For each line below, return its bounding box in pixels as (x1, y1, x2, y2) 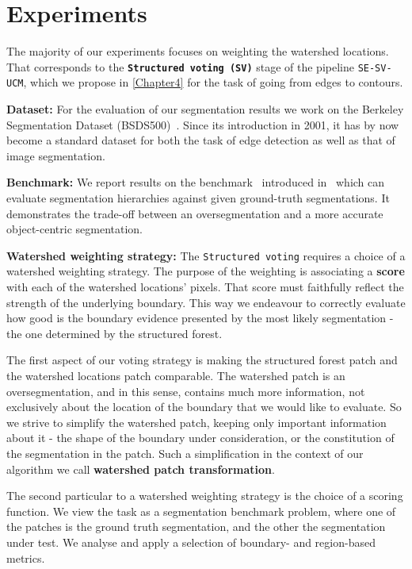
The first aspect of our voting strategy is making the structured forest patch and (6, 352, 398, 368)
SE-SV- (357, 62, 392, 74)
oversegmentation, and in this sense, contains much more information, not (6, 383, 365, 399)
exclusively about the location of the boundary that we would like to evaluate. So (6, 398, 402, 415)
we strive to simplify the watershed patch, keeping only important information (6, 413, 387, 430)
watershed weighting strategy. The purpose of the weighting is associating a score (6, 263, 405, 279)
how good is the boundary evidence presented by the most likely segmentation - (6, 309, 394, 326)
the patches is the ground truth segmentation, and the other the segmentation (6, 518, 386, 535)
